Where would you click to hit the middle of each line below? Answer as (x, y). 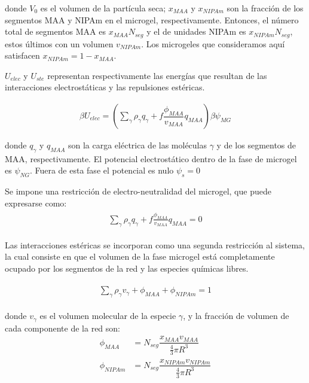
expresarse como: (36, 203)
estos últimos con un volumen (59, 43)
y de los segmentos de (256, 145)
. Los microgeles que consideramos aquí (213, 43)
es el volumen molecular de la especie (108, 316)
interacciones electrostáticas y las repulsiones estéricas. (105, 87)
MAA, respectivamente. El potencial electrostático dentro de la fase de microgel (151, 158)
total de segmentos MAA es (55, 31)
